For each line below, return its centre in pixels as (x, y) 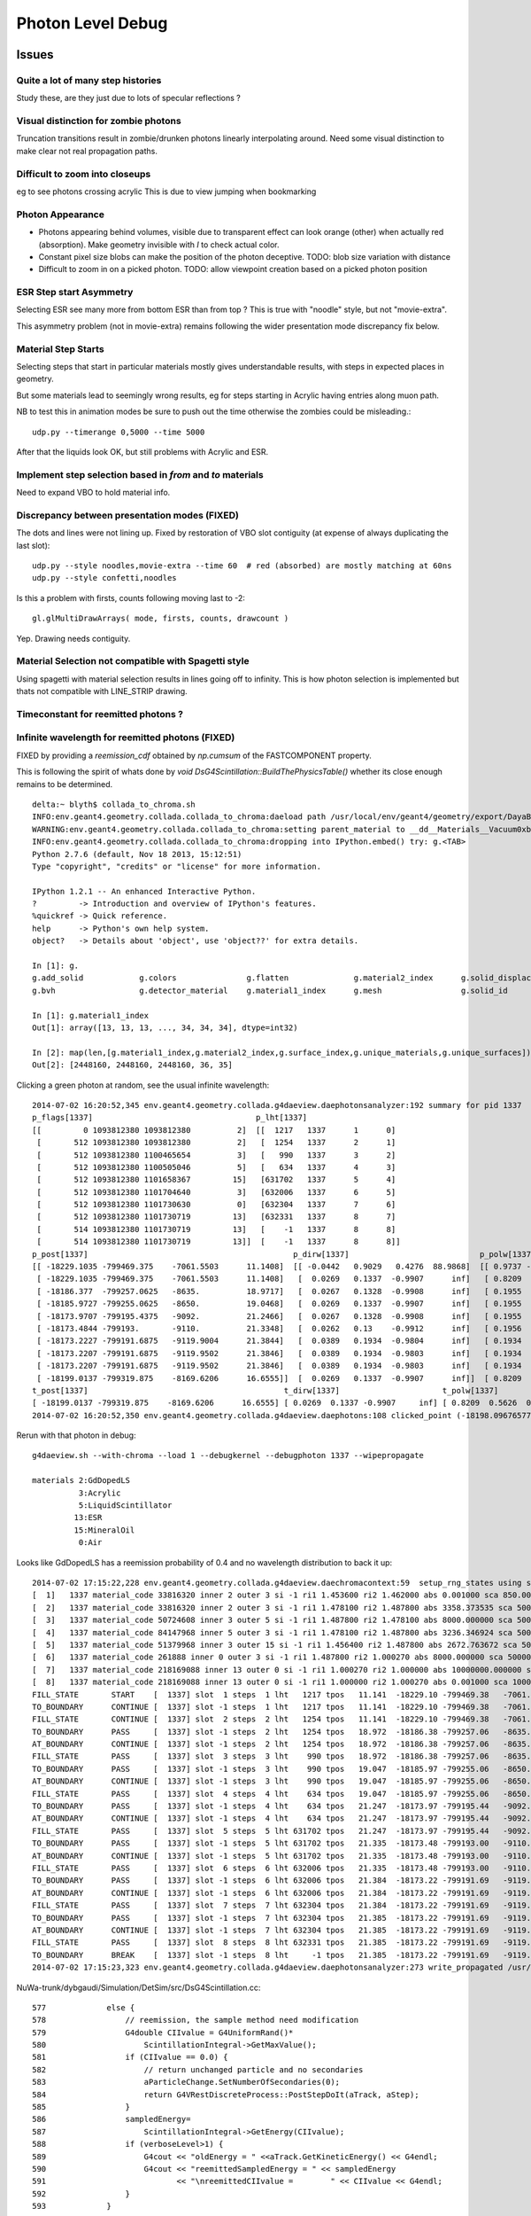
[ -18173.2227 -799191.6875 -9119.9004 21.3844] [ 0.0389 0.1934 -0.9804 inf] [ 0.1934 (279, 1341)
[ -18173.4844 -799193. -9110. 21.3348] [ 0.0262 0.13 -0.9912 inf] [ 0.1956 (279, 1328)
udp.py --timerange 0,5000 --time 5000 (119, 432)
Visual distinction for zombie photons (99, 121)
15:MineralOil (104, 1530)
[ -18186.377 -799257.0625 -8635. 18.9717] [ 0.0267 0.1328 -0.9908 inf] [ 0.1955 (279, 1291)
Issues (35, 55)
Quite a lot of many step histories (89, 80)
